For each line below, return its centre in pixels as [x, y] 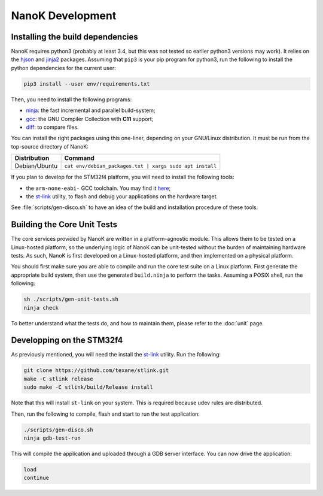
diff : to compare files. [52, 127]
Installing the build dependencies [75, 37]
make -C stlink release [59, 379]
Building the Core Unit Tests [64, 225]
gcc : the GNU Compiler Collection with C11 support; [90, 119]
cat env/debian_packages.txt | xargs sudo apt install [141, 166]
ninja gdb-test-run [52, 438]
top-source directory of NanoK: [50, 146]
